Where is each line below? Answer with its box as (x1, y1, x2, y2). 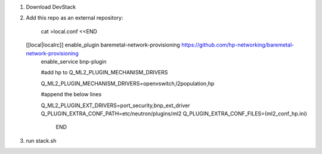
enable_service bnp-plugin (41, 58, 107, 65)
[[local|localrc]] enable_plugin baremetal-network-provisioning (26, 42, 180, 49)
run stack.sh (26, 137, 57, 144)
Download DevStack (26, 4, 76, 10)
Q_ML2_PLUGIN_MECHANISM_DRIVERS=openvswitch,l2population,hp (41, 80, 215, 87)
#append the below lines (41, 91, 102, 98)
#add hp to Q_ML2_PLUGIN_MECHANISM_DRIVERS (41, 69, 168, 76)
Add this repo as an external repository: (26, 14, 123, 21)
